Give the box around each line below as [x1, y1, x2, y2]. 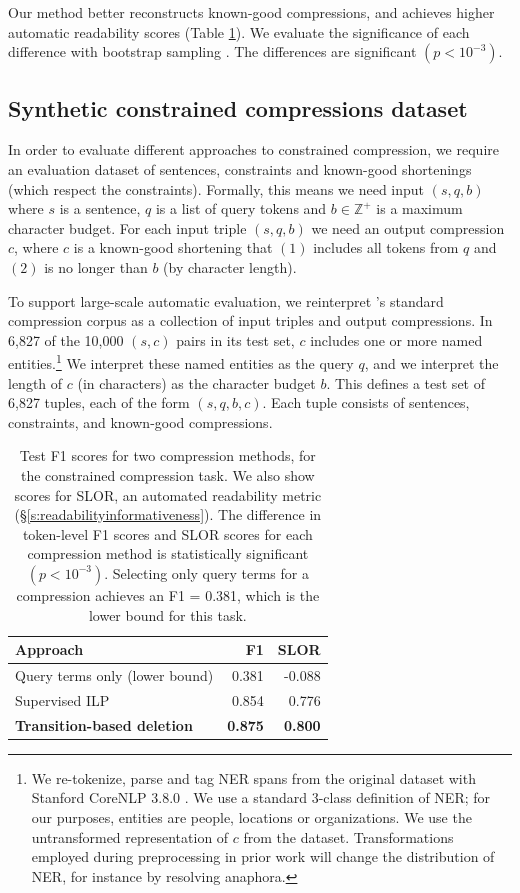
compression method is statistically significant [27, 543, 309, 564]
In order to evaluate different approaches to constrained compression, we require [8, 139, 499, 160]
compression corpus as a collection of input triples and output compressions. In [8, 310, 493, 331]
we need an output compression [311, 217, 505, 238]
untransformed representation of [31, 826, 229, 847]
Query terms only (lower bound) [15, 664, 214, 685]
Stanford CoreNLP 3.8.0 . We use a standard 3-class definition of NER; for [31, 787, 491, 808]
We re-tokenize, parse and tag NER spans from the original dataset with [31, 767, 476, 788]
